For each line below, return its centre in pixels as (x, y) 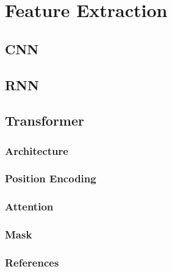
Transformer (45, 120)
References (32, 263)
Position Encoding (51, 178)
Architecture (37, 150)
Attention (29, 206)
